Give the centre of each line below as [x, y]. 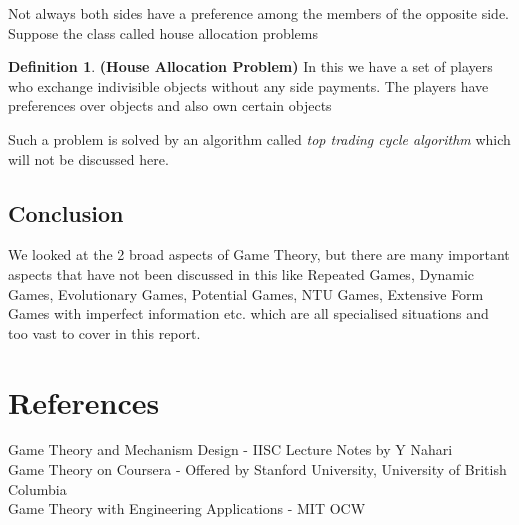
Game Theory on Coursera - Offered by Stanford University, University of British [257, 469]
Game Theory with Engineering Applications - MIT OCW [187, 508]
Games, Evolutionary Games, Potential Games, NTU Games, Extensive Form [246, 293]
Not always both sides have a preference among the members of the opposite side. [259, 13]
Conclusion [66, 212]
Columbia [37, 488]
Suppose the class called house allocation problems [163, 32]
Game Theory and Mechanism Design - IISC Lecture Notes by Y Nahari [230, 449]
